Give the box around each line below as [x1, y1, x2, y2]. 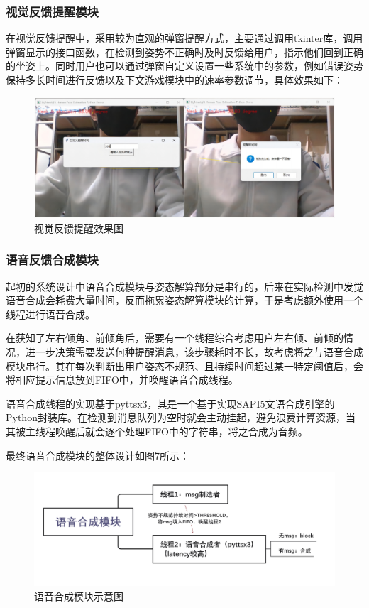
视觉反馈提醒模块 [6, 2, 99, 20]
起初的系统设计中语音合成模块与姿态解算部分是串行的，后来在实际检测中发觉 [6, 278, 363, 293]
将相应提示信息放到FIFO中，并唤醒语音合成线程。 [6, 372, 238, 387]
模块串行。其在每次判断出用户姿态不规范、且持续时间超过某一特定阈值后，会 [6, 358, 363, 373]
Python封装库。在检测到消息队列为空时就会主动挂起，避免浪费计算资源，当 [6, 410, 356, 425]
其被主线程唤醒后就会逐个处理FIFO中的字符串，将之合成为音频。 [6, 423, 308, 438]
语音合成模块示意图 [34, 588, 123, 603]
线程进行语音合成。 [6, 306, 95, 321]
